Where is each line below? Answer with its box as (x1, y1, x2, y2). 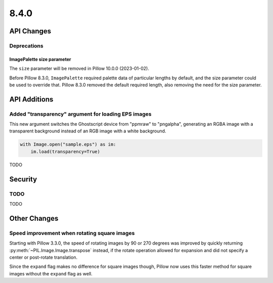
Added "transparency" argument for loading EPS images (9, 110, 152, 117)
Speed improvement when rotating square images (9, 229, 135, 237)
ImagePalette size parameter (9, 56, 71, 62)
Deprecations (9, 42, 43, 49)
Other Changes (9, 214, 59, 222)
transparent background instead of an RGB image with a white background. (9, 128, 166, 134)
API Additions (9, 95, 54, 104)
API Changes (9, 27, 52, 35)
